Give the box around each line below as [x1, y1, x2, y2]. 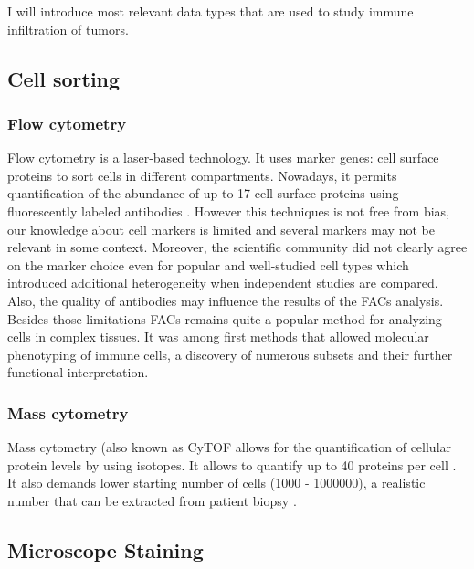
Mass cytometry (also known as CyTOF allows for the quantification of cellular [7, 437, 452, 457]
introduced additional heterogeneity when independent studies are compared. [7, 273, 438, 292]
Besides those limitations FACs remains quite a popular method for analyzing [7, 309, 442, 328]
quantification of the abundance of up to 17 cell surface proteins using [7, 184, 399, 203]
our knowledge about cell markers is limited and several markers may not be [7, 219, 435, 238]
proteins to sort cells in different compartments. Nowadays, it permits [7, 165, 397, 184]
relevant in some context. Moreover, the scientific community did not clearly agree [7, 237, 468, 257]
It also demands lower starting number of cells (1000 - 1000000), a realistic [7, 473, 426, 492]
